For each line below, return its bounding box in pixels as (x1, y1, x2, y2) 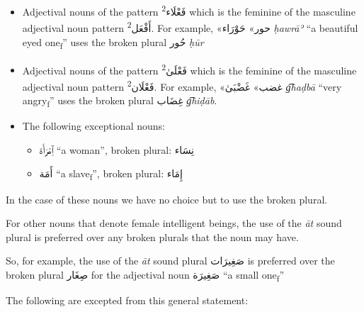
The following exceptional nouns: (22, 118, 165, 133)
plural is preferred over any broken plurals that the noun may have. (6, 229, 299, 244)
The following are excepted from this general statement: (6, 293, 249, 308)
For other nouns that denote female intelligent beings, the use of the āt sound (6, 216, 342, 230)
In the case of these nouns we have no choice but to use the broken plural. (6, 191, 328, 206)
